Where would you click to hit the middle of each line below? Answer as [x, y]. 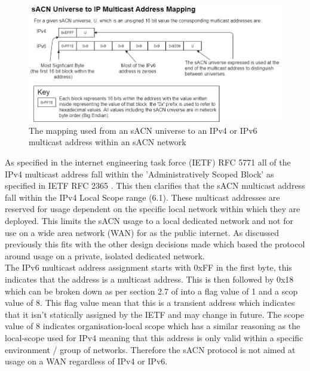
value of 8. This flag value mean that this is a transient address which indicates [150, 303]
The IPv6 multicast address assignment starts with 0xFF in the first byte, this [148, 267]
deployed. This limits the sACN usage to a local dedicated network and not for [149, 221]
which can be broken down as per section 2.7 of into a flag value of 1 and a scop [151, 291]
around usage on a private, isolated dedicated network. [105, 255]
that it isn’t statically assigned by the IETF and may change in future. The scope [154, 314]
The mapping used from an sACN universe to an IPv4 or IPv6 [143, 130]
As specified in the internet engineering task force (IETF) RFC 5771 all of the [148, 162]
